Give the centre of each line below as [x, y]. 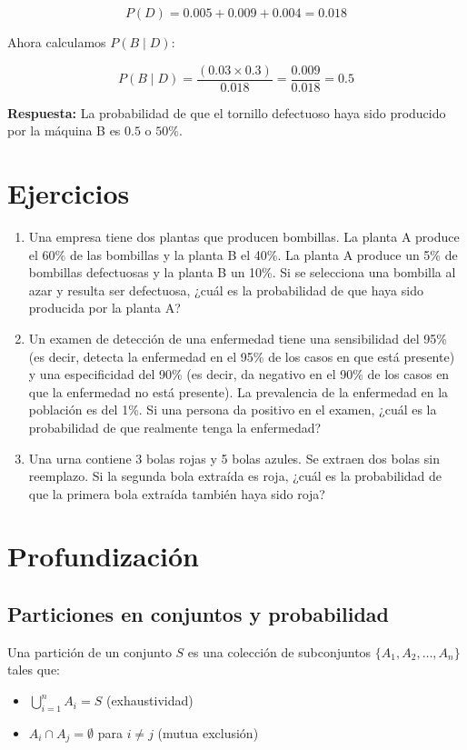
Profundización [104, 556]
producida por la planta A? [104, 308]
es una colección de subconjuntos [279, 651]
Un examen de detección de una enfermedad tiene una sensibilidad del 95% [238, 338]
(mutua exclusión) [208, 732]
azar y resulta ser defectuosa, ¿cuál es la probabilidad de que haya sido [226, 290]
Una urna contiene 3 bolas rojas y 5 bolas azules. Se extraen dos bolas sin [234, 458]
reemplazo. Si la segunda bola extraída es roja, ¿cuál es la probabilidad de [235, 476]
